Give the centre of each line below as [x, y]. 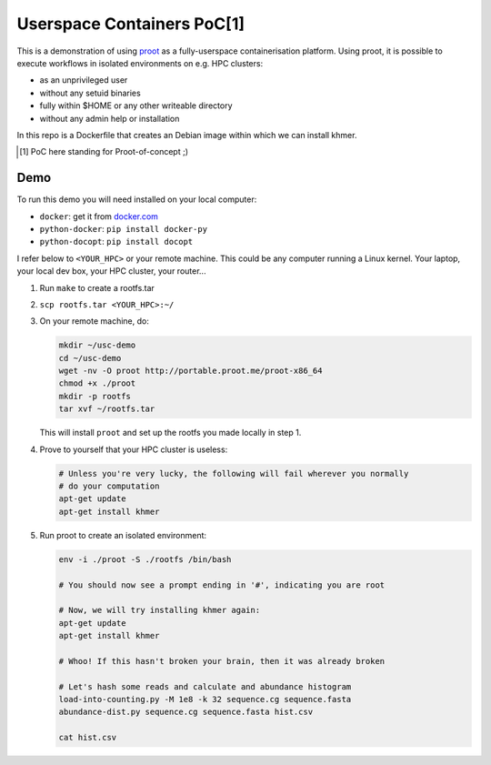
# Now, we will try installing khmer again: [160, 610]
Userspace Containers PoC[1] [131, 24]
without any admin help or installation [110, 118]
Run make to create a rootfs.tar [97, 287]
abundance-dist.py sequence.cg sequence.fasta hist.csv [186, 712]
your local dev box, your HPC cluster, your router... [111, 271]
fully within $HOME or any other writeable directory [136, 106]
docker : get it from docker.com [99, 216]
